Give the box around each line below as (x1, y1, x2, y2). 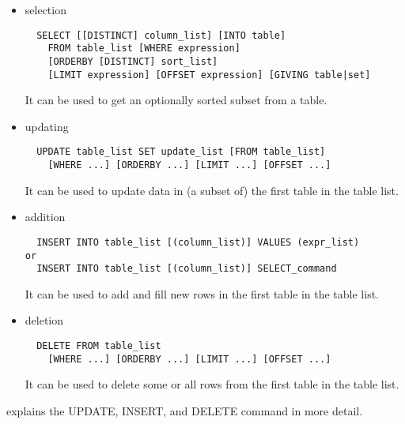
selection (25, 2, 66, 17)
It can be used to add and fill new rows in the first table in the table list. (25, 285, 380, 302)
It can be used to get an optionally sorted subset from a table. (25, 92, 327, 108)
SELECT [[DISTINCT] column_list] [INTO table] (36, 29, 286, 41)
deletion (25, 312, 64, 328)
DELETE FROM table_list (36, 340, 161, 352)
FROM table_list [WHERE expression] (47, 43, 240, 54)
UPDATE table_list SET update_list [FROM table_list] (36, 146, 326, 158)
